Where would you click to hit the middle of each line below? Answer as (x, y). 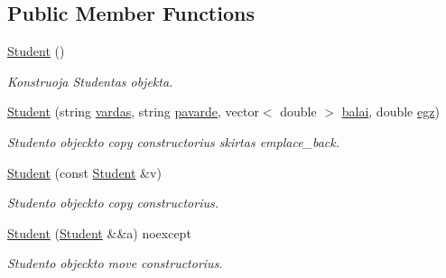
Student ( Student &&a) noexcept (99, 232)
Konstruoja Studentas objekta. (90, 81)
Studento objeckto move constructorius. (115, 263)
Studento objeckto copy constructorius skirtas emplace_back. (174, 141)
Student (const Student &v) (84, 172)
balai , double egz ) (390, 111)
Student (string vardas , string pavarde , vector (133, 111)
